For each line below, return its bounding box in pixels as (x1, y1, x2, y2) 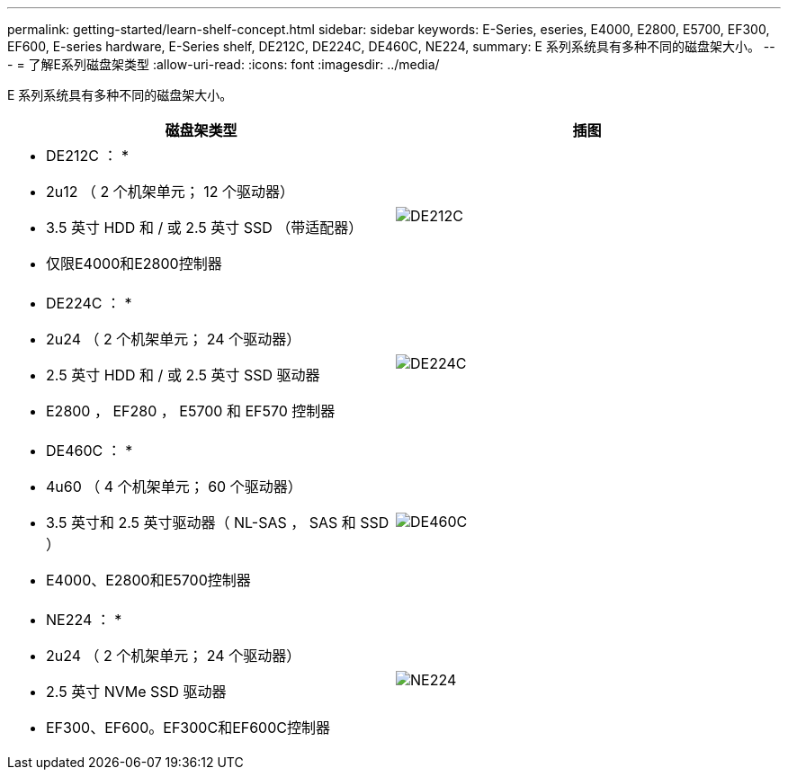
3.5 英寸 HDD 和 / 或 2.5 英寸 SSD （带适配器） (46, 219, 363, 237)
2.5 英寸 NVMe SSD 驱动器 (46, 683, 227, 701)
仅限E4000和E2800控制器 (46, 255, 222, 272)
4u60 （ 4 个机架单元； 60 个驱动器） (46, 478, 302, 496)
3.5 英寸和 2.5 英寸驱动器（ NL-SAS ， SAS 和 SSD (46, 514, 390, 531)
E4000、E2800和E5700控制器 (46, 571, 251, 589)
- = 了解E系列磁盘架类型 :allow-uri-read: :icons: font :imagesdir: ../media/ (7, 57, 440, 72)
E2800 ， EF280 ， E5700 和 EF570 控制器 (46, 402, 336, 420)
